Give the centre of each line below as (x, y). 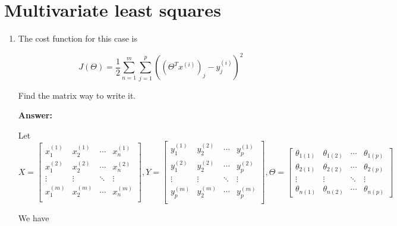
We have (34, 218)
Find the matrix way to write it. (77, 95)
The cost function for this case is (78, 38)
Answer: (35, 115)
